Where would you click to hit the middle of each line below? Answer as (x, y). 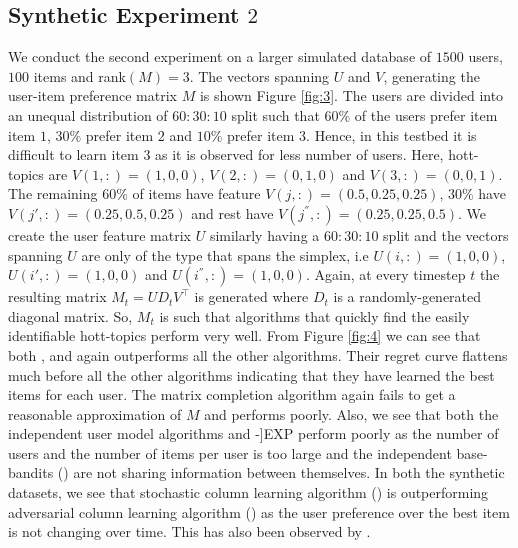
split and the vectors (446, 234)
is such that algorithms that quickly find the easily (314, 315)
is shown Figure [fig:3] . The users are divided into (351, 95)
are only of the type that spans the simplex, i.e (225, 254)
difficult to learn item (73, 154)
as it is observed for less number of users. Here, (299, 154)
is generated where (251, 296)
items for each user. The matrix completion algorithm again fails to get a (232, 394)
